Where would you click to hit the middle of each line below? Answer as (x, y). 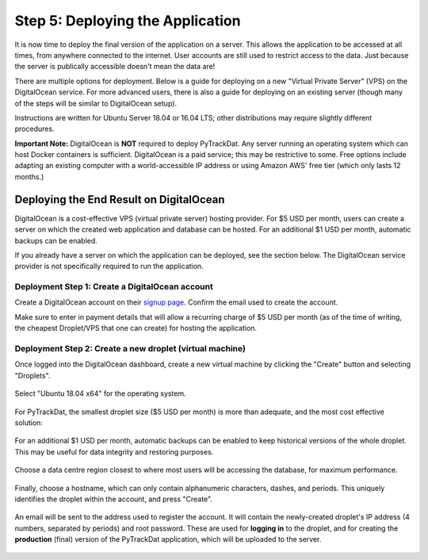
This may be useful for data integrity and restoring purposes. (114, 451)
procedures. (34, 129)
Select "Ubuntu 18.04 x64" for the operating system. (100, 393)
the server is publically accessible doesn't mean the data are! (115, 67)
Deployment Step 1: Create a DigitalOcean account (114, 287)
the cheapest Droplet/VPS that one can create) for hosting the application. (136, 328)
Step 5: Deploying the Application (128, 21)
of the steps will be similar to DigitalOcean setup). (96, 103)
